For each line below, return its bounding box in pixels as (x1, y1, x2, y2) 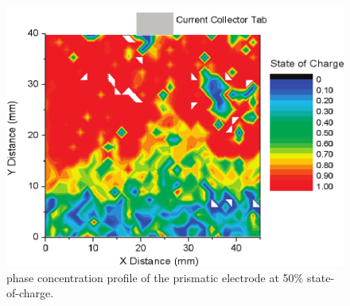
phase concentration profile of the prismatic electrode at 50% (6, 269, 304, 285)
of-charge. (6, 285, 54, 301)
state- (306, 269, 335, 285)
